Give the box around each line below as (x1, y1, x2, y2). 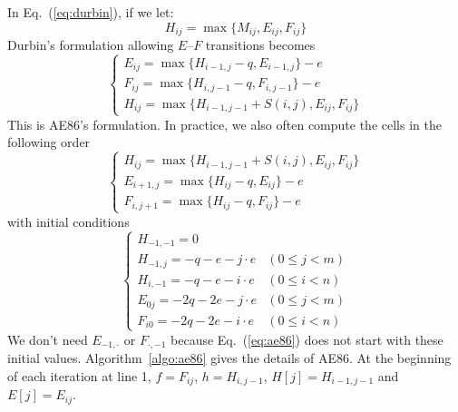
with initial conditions (7, 211, 130, 231)
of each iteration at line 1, (7, 366, 151, 385)
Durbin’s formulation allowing (7, 35, 174, 54)
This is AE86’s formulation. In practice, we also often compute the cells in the (7, 114, 442, 133)
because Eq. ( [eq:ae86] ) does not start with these (171, 329, 443, 348)
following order (7, 132, 91, 152)
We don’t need (7, 329, 88, 348)
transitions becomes (205, 35, 316, 54)
